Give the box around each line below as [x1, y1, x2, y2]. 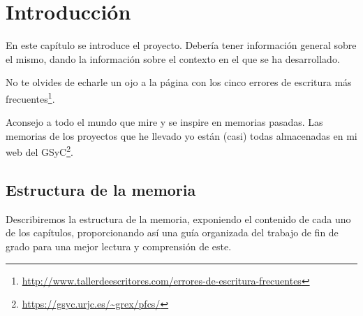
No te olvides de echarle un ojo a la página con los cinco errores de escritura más [6, 75, 352, 89]
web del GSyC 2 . [6, 143, 73, 159]
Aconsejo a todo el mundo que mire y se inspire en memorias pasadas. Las [6, 115, 323, 129]
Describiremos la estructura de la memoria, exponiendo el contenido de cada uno [6, 211, 351, 226]
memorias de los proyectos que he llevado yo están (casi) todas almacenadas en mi [6, 128, 357, 143]
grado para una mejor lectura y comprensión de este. [6, 238, 232, 253]
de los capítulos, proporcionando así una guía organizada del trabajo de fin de [6, 225, 339, 240]
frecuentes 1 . [6, 89, 55, 106]
